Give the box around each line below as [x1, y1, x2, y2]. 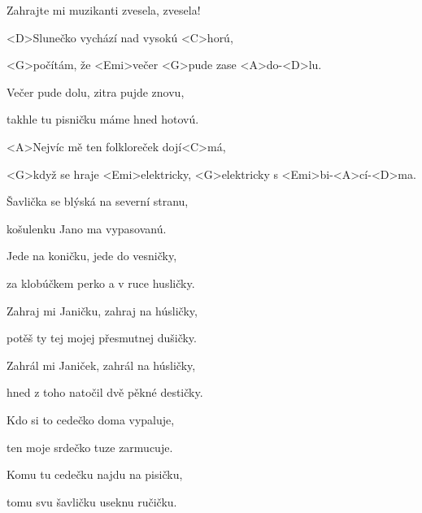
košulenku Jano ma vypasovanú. [7, 220, 167, 237]
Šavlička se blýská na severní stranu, [7, 193, 189, 210]
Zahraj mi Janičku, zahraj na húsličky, [7, 302, 198, 319]
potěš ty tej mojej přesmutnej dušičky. [7, 329, 197, 346]
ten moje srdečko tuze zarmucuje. [7, 438, 173, 455]
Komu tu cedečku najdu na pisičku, [7, 466, 183, 483]
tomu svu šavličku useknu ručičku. [7, 493, 177, 510]
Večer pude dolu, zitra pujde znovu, [7, 83, 185, 100]
